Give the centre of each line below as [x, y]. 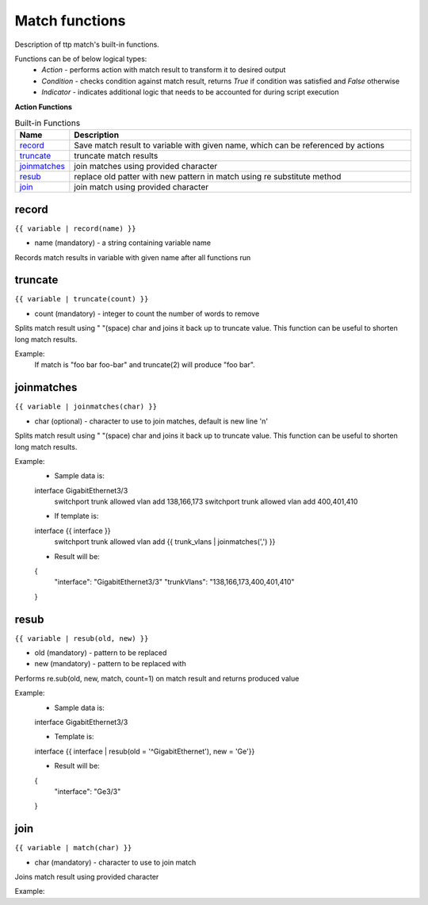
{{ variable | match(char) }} [73, 848]
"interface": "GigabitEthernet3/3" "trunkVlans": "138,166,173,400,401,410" [174, 582]
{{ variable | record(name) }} [75, 228]
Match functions [70, 21]
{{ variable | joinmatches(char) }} [86, 407]
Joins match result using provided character [87, 877]
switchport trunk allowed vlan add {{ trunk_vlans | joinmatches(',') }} [165, 542]
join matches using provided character [146, 167]
